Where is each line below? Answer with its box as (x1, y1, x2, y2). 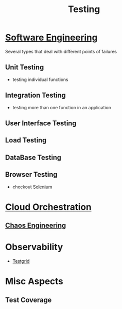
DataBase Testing (5, 153, 61, 162)
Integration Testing (5, 91, 66, 100)
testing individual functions (12, 76, 68, 83)
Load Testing (5, 136, 46, 144)
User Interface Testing (5, 119, 76, 127)
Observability (5, 242, 63, 253)
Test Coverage (5, 295, 52, 304)
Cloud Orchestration (5, 201, 91, 212)
